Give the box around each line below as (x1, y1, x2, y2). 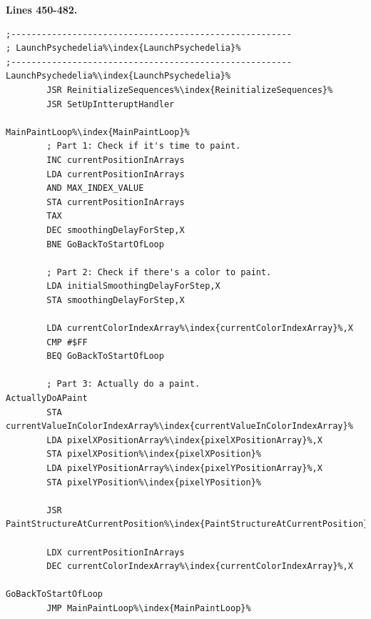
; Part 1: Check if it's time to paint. (46, 141, 241, 152)
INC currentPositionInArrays (46, 154, 185, 165)
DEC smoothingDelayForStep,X (46, 224, 185, 235)
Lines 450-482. (6, 2, 78, 16)
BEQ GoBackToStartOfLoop (46, 351, 164, 362)
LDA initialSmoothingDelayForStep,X (46, 281, 220, 292)
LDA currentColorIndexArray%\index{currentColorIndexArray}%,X (46, 323, 353, 334)
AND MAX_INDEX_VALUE (46, 183, 144, 194)
